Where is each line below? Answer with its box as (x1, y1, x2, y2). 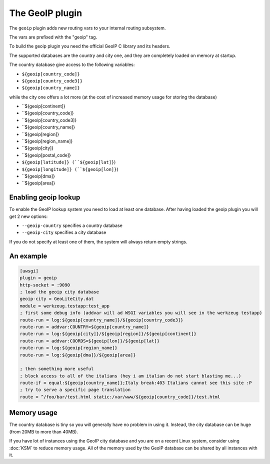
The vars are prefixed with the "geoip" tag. (9, 34, 97, 40)
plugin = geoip (19, 275, 57, 281)
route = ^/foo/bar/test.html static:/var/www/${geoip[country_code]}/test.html (19, 394, 220, 399)
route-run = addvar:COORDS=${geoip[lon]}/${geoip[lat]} (19, 338, 160, 343)
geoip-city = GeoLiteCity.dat (19, 296, 94, 302)
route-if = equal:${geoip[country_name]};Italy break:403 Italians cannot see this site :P (19, 380, 252, 386)
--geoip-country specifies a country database (21, 222, 122, 228)
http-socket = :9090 (19, 282, 70, 287)
